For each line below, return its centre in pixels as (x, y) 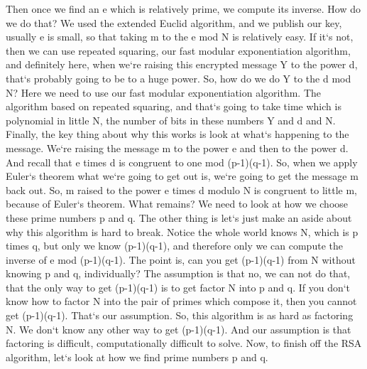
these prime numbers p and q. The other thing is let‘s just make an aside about (179, 217)
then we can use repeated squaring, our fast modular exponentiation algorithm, (178, 50)
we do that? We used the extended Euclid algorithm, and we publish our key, (174, 22)
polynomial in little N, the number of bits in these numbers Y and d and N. (171, 120)
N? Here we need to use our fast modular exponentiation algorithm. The (164, 92)
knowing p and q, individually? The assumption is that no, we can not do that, (178, 273)
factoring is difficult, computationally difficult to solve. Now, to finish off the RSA (184, 343)
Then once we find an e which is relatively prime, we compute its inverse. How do (183, 9)
